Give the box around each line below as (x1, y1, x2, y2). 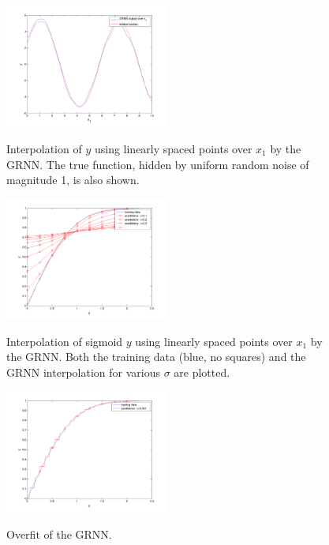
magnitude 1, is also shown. (6, 171, 140, 188)
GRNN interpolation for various (6, 364, 160, 381)
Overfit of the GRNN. (6, 525, 112, 542)
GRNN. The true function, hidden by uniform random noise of (6, 156, 309, 172)
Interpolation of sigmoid (6, 333, 123, 349)
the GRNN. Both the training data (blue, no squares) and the (6, 348, 306, 365)
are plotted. (174, 364, 230, 381)
